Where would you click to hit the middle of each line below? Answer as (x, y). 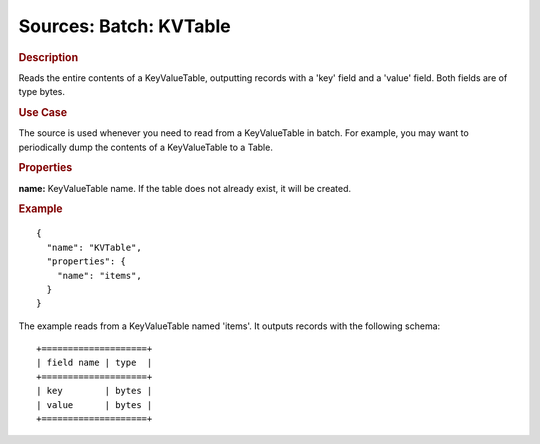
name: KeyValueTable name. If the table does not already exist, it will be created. (185, 188)
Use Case (43, 112)
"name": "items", (99, 275)
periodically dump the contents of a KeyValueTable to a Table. (146, 147)
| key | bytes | (94, 391)
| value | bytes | (94, 404)
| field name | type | (94, 363)
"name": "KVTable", (94, 247)
